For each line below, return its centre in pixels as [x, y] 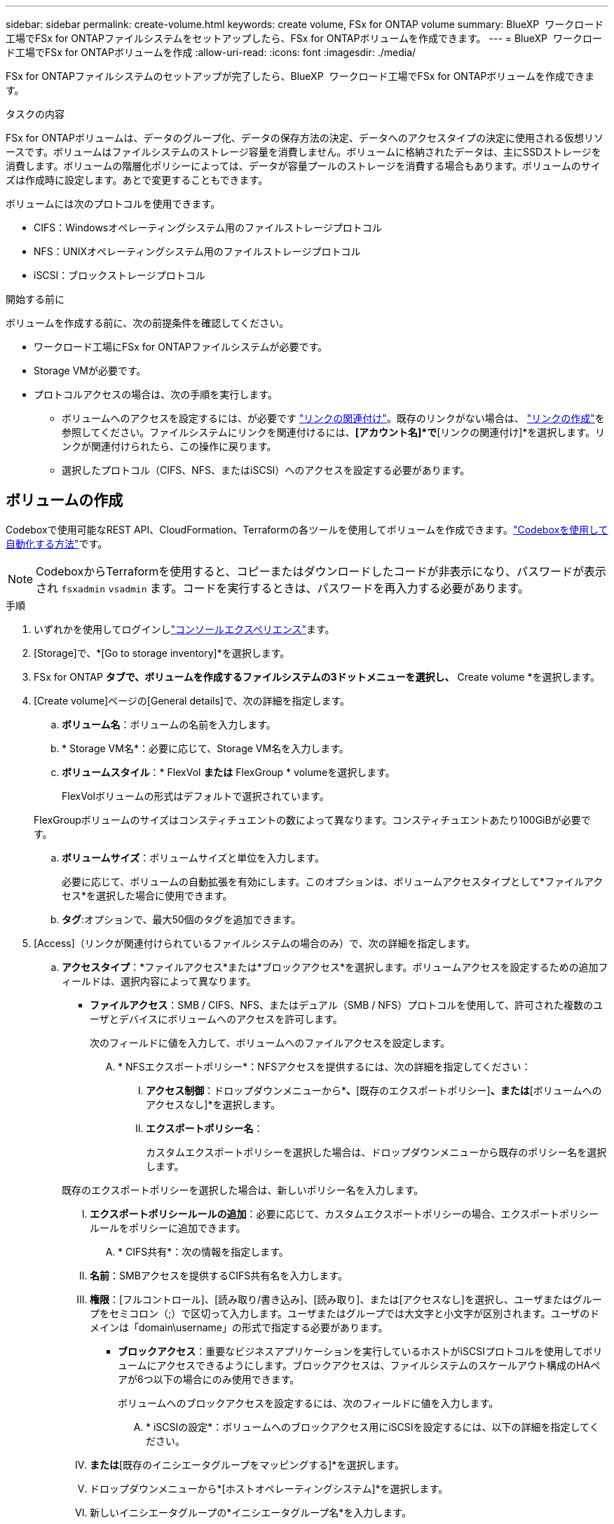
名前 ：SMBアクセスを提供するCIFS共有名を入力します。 [219, 1275]
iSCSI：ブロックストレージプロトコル [120, 275]
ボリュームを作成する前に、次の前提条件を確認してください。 [148, 323]
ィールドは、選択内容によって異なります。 [159, 981]
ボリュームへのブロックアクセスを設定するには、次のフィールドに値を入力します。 [308, 1403]
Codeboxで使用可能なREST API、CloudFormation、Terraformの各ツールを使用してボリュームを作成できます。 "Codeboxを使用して [307, 529]
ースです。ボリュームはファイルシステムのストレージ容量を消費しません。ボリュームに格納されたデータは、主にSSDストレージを [303, 152]
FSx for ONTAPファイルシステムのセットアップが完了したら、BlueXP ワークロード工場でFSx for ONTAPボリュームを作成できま [300, 76]
